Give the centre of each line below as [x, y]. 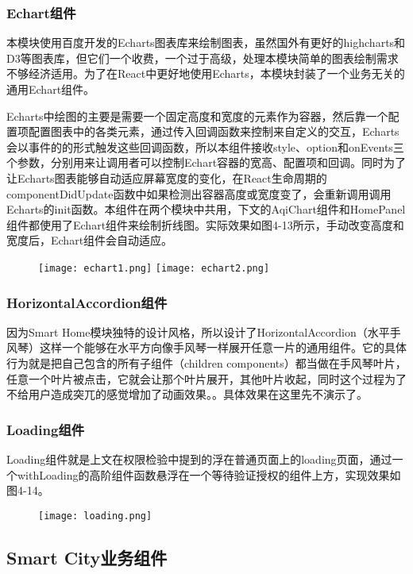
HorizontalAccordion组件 [87, 302]
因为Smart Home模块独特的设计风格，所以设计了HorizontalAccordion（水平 [198, 331]
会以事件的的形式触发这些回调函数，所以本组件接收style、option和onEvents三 [205, 146]
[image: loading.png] [95, 516]
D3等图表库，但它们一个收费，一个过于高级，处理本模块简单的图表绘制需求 [203, 58]
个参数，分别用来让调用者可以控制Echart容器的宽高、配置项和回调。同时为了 [206, 162]
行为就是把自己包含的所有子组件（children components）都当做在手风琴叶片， [206, 363]
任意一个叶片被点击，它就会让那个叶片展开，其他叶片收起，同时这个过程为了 [206, 378]
